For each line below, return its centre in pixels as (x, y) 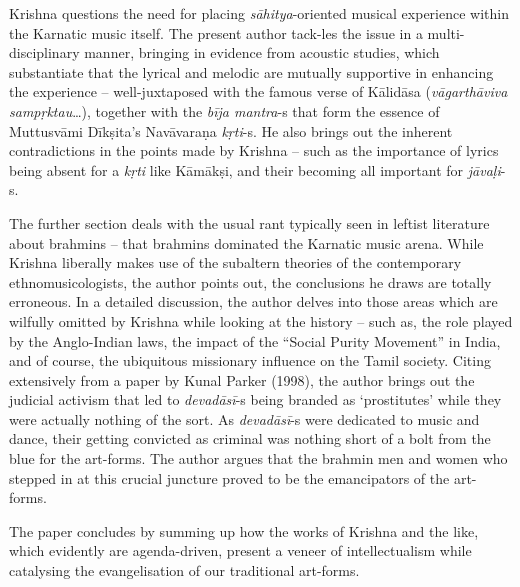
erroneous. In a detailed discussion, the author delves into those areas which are (253, 301)
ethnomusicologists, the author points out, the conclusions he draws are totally (250, 281)
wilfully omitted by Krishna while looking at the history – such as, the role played (261, 320)
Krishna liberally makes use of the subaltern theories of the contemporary (235, 262)
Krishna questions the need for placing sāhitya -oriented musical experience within (259, 13)
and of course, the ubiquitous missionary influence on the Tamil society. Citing (250, 360)
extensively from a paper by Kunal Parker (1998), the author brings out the (242, 379)
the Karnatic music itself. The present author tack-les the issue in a (216, 32)
